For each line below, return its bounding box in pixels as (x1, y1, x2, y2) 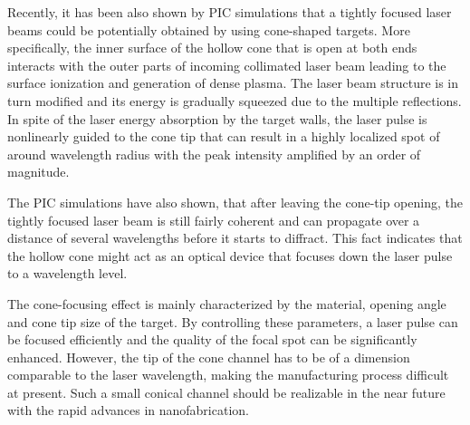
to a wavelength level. (7, 264, 128, 283)
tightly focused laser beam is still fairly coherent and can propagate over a (7, 210, 420, 229)
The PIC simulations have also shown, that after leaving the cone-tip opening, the (7, 192, 463, 211)
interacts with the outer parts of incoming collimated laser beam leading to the (7, 55, 446, 74)
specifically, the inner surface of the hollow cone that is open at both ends (7, 38, 417, 57)
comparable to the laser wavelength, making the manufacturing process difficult (7, 365, 449, 384)
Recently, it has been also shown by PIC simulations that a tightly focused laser (7, 3, 452, 21)
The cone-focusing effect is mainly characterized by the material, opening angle (7, 294, 446, 313)
